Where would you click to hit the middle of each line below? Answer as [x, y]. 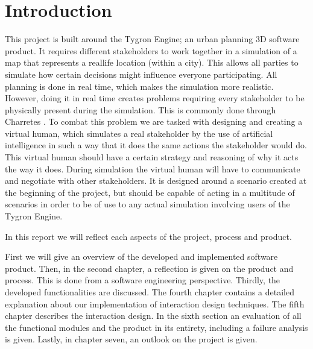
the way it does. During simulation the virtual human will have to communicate [153, 168]
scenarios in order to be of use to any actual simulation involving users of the [147, 204]
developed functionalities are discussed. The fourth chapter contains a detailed [150, 292]
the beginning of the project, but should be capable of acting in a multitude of [150, 192]
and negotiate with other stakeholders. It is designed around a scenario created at [156, 181]
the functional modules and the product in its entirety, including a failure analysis [156, 327]
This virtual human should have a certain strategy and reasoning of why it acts [152, 157]
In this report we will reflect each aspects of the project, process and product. [148, 236]
